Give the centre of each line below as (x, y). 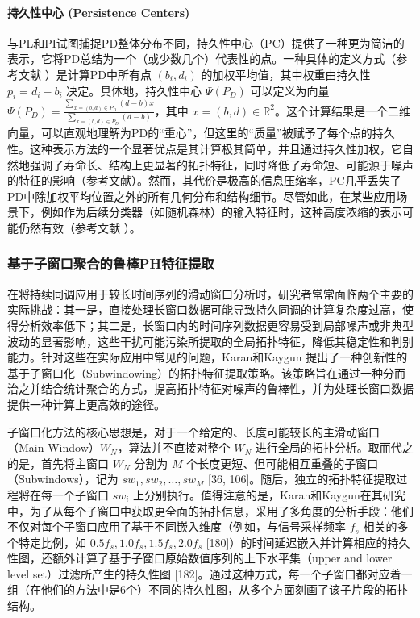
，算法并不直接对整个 (174, 447)
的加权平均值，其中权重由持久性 (286, 74)
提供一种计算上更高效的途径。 (86, 404)
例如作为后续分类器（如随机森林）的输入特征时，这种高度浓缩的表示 (221, 212)
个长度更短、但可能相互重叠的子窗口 (283, 463)
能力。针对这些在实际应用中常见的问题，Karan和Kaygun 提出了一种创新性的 (208, 357)
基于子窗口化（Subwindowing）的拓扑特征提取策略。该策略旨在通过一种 (195, 372)
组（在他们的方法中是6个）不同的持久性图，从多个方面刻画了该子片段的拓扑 (208, 589)
